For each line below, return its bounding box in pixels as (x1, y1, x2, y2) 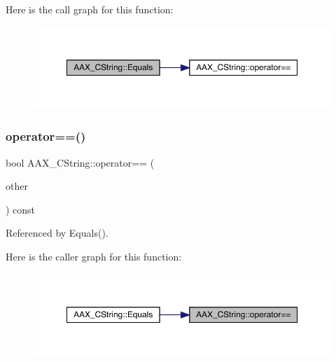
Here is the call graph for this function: (6, 2, 174, 16)
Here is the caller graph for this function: (6, 249, 182, 264)
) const (6, 202, 36, 216)
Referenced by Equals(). (6, 225, 108, 240)
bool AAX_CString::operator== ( (6, 155, 155, 169)
